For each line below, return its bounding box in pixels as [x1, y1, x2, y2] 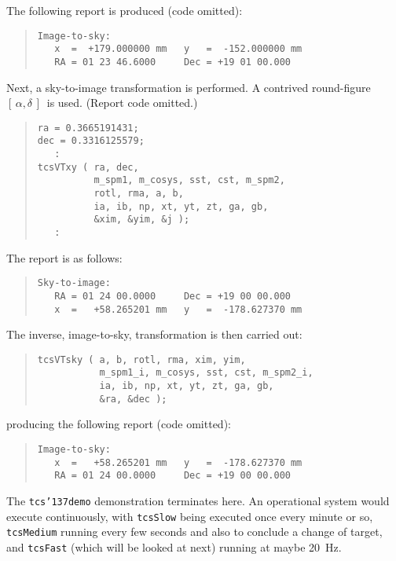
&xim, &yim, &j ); [93, 214, 190, 225]
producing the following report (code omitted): [6, 416, 231, 432]
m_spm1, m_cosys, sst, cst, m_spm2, [93, 174, 285, 186]
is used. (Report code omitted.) [46, 94, 198, 111]
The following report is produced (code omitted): [6, 2, 243, 18]
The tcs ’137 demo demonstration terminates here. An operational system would [6, 493, 390, 508]
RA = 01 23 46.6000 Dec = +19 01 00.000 [54, 56, 291, 68]
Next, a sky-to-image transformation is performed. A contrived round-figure [6, 79, 371, 95]
